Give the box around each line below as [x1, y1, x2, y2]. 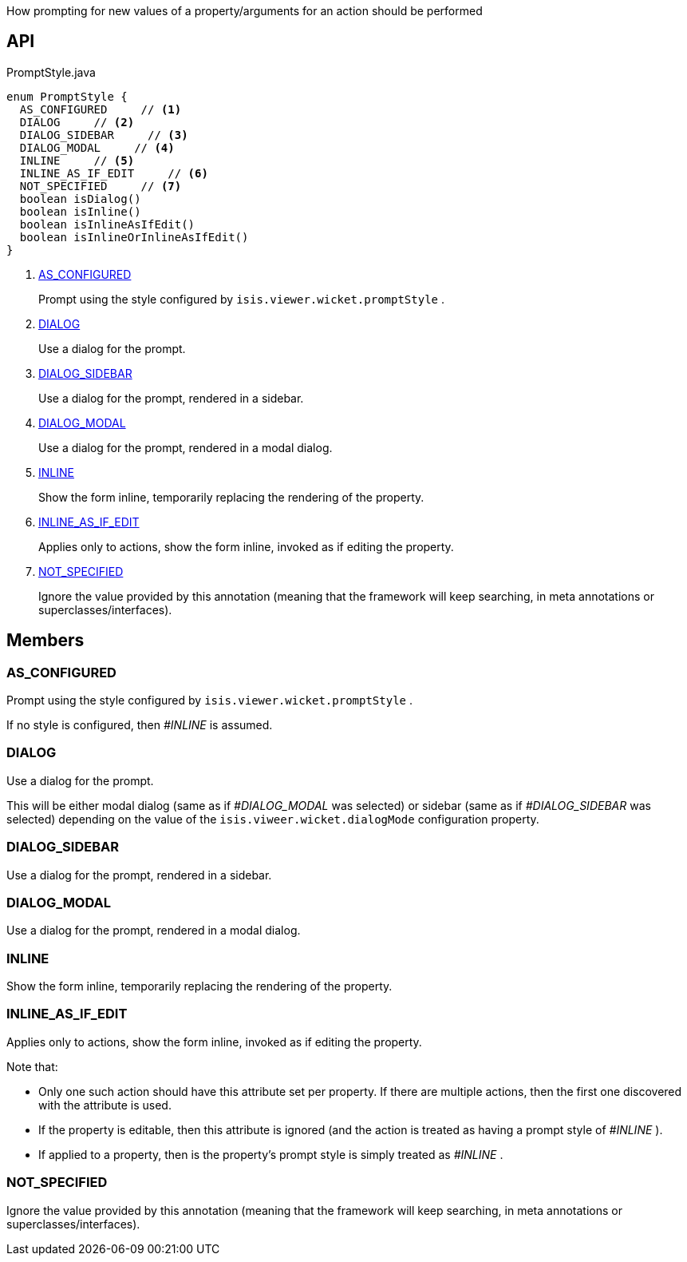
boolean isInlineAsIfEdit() [19, 217, 195, 231]
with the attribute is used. [38, 1097, 172, 1112]
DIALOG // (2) [19, 115, 135, 129]
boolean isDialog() [19, 192, 141, 205]
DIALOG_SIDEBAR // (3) [19, 128, 188, 141]
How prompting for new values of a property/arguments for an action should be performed [6, 4, 483, 18]
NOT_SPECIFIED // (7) [19, 179, 182, 192]
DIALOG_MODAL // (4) [19, 141, 175, 154]
